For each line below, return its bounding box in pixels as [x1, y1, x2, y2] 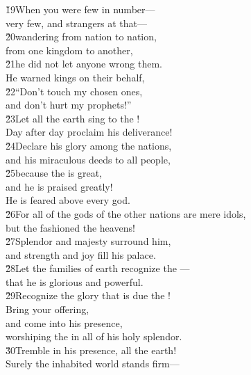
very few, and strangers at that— [6, 15, 148, 30]
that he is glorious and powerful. [6, 274, 144, 289]
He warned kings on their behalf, [6, 70, 145, 84]
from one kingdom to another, [6, 42, 133, 57]
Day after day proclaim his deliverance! [6, 125, 173, 139]
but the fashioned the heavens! [6, 220, 135, 234]
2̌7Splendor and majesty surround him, [6, 234, 171, 248]
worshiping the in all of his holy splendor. [6, 329, 182, 344]
